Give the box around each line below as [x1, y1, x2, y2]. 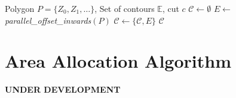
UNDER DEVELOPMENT [5, 83, 121, 96]
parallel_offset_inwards [5, 14, 91, 26]
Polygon [5, 2, 35, 14]
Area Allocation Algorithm [5, 49, 231, 73]
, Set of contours [94, 2, 155, 14]
